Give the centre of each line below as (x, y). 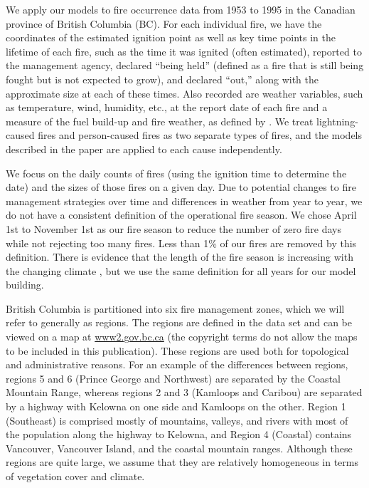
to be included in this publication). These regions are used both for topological (177, 350)
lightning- (337, 121)
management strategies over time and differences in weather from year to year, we (184, 201)
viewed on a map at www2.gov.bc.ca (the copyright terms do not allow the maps (182, 337)
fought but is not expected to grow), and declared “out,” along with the (162, 79)
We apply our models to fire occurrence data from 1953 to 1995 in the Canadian (181, 9)
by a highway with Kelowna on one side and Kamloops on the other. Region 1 (176, 406)
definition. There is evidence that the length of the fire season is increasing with (180, 257)
